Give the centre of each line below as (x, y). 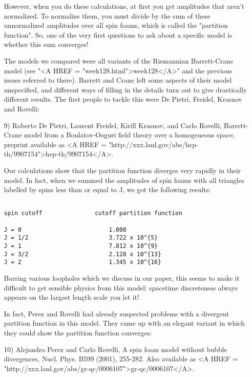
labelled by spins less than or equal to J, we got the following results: (107, 189)
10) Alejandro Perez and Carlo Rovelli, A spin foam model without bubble (115, 349)
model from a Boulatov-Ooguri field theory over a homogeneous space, (129, 135)
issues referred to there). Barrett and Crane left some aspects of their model (118, 80)
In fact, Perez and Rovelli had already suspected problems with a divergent (116, 313)
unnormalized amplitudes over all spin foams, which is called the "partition (116, 25)
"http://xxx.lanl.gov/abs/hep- (154, 144)
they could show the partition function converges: (78, 332)
